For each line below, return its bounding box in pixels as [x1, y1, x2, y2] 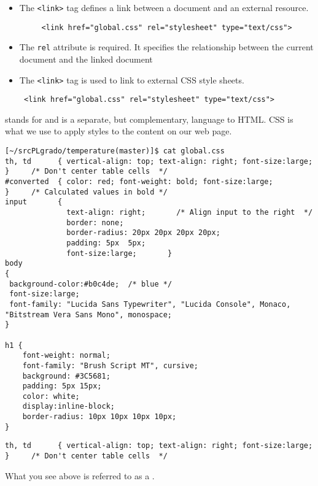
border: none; [66, 218, 124, 227]
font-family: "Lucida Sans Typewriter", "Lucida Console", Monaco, [9, 299, 291, 309]
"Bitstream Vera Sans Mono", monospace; [5, 310, 173, 319]
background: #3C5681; [22, 371, 111, 380]
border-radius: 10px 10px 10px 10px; [22, 412, 177, 422]
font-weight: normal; [22, 351, 111, 360]
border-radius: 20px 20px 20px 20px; [66, 228, 220, 237]
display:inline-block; [22, 402, 115, 411]
